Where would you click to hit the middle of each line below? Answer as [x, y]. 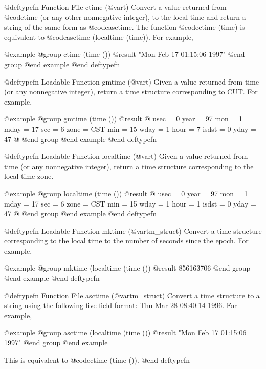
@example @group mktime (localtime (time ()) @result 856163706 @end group [127, 268]
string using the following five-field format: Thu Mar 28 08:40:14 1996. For [121, 305]
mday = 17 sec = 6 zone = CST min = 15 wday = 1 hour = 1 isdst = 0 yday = [130, 203]
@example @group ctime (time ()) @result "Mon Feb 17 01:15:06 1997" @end [125, 54]
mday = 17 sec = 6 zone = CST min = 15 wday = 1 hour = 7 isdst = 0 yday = [130, 128]
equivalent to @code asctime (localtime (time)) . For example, [99, 37]
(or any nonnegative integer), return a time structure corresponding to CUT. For [131, 91]
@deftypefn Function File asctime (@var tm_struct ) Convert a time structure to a [132, 295]
